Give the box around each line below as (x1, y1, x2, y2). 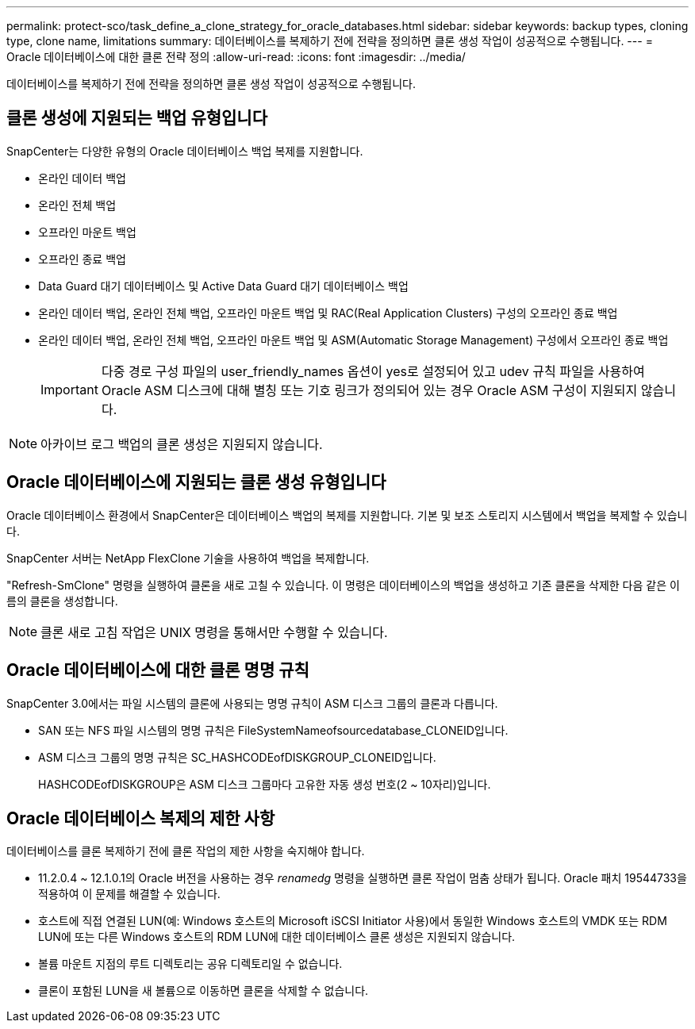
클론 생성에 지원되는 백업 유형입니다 (6, 108, 268, 129)
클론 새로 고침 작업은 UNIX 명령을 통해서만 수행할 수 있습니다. (40, 624, 388, 640)
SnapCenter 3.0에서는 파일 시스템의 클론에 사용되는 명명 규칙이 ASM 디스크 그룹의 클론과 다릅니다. (6, 696, 498, 710)
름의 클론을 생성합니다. (6, 593, 118, 608)
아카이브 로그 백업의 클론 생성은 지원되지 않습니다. (40, 436, 323, 452)
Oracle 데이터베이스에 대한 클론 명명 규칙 (6, 660, 309, 681)
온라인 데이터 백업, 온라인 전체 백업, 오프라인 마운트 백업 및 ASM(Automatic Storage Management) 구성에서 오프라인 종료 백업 (38, 332, 669, 347)
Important (40, 381, 98, 397)
